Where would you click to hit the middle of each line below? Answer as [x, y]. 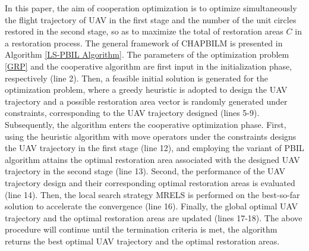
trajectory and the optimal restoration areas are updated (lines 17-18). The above [154, 217]
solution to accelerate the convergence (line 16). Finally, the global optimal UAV [152, 206]
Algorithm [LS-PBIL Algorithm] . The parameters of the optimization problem [147, 54]
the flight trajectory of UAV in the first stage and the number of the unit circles [151, 19]
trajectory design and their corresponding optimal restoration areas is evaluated [150, 182]
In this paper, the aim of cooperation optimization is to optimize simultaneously [151, 8]
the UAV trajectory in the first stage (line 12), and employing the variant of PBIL [154, 148]
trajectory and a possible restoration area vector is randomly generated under [146, 101]
